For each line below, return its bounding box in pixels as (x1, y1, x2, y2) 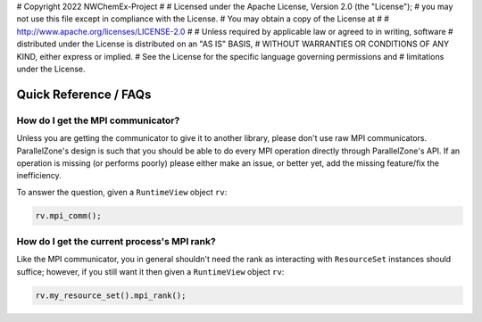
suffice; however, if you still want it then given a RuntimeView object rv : (16, 266, 285, 277)
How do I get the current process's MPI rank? (16, 235, 216, 248)
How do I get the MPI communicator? (16, 114, 180, 127)
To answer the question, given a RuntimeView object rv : (16, 186, 228, 197)
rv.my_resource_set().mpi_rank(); (35, 290, 187, 301)
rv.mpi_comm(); (35, 211, 102, 220)
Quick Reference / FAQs (16, 87, 152, 102)
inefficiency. (16, 170, 62, 181)
